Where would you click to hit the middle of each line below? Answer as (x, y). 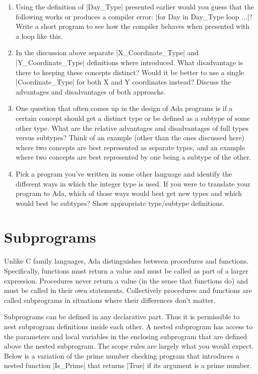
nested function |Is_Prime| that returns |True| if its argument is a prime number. (128, 365)
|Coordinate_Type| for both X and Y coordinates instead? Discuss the (123, 82)
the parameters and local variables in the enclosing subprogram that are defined (126, 336)
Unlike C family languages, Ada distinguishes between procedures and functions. (126, 261)
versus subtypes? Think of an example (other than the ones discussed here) (130, 138)
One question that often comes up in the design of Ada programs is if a (124, 108)
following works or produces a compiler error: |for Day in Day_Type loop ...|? (134, 16)
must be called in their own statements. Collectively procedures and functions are (128, 290)
